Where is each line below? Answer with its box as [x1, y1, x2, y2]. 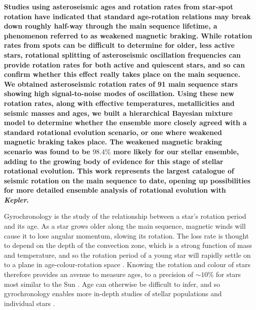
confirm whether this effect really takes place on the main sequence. [4, 69, 241, 79]
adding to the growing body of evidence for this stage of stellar [4, 156, 223, 166]
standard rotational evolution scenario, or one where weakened [4, 127, 222, 137]
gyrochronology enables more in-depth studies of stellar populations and [4, 288, 222, 299]
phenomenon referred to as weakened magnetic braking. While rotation [4, 30, 253, 40]
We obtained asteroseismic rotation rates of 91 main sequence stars [4, 78, 238, 89]
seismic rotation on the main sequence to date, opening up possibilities [4, 175, 251, 185]
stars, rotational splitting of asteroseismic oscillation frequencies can [4, 49, 241, 60]
